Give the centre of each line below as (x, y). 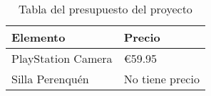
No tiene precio (161, 79)
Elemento (38, 37)
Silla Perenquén (50, 79)
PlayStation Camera (62, 58)
